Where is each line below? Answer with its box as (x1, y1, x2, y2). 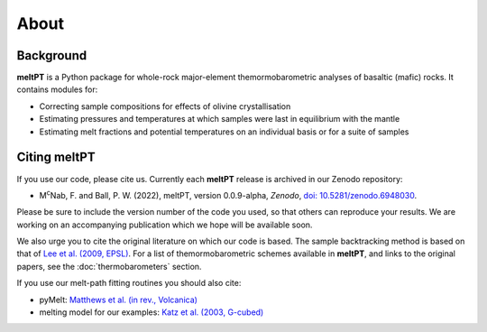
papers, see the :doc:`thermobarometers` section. (16, 261, 202, 272)
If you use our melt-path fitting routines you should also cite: (16, 278, 242, 289)
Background (16, 48, 87, 63)
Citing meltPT (16, 150, 96, 165)
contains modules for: (16, 84, 98, 95)
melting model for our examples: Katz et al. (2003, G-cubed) (39, 307, 264, 318)
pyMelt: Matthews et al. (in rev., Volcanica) (39, 294, 198, 305)
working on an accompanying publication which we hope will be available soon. (16, 219, 313, 230)
